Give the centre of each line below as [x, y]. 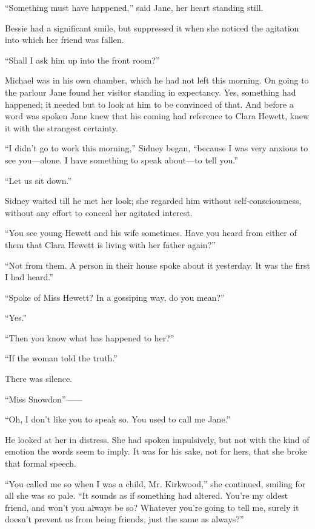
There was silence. [38, 379]
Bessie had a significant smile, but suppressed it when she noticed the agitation [152, 28]
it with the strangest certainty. [61, 127]
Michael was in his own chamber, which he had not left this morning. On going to [157, 80]
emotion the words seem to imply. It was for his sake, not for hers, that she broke [156, 451]
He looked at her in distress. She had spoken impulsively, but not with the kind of [157, 439]
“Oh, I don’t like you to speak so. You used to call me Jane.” [118, 419]
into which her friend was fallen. [65, 40]
